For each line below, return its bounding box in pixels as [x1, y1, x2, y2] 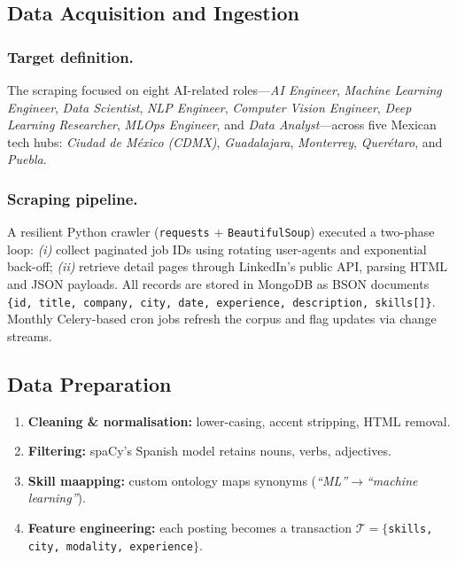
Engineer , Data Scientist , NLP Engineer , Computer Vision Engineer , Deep [7, 97, 412, 116]
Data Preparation [7, 370, 172, 397]
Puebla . [7, 150, 47, 168]
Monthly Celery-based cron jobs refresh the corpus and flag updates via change [7, 309, 437, 328]
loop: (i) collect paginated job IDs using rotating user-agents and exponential [7, 239, 427, 258]
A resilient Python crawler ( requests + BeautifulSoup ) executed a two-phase [7, 222, 435, 241]
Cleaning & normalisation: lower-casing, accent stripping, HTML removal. [27, 411, 451, 430]
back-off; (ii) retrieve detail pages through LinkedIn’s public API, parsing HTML [7, 257, 448, 276]
